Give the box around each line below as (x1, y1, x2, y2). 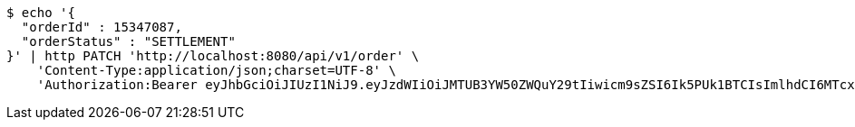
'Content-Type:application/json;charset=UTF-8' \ (36, 63, 396, 77)
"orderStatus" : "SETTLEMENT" (21, 34, 236, 49)
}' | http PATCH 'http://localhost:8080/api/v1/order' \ (6, 49, 420, 63)
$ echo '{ (6, 5, 75, 20)
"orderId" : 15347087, (21, 20, 182, 34)
